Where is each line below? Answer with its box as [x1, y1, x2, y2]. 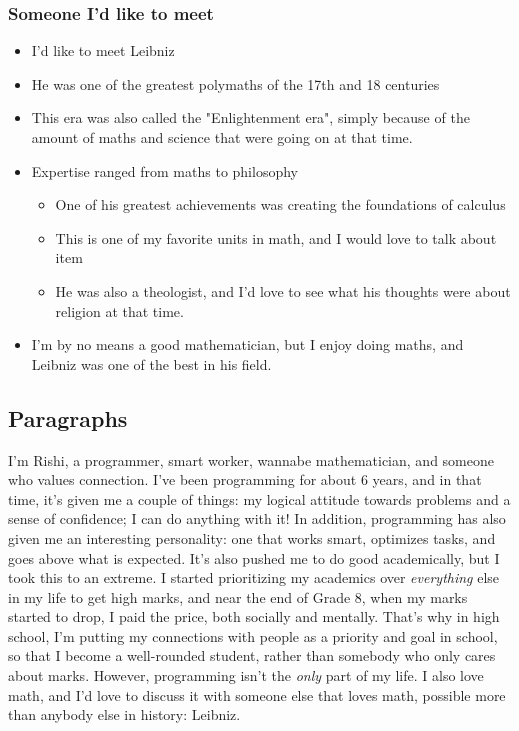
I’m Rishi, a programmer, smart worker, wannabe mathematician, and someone [8, 449, 494, 470]
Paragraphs [8, 402, 128, 433]
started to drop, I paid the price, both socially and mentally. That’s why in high [8, 606, 500, 627]
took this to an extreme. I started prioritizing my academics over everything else [8, 567, 500, 588]
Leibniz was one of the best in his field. [31, 353, 272, 374]
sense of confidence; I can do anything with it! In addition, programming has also [8, 508, 506, 529]
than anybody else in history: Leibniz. [8, 704, 241, 725]
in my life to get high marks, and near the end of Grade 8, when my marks [8, 586, 468, 607]
